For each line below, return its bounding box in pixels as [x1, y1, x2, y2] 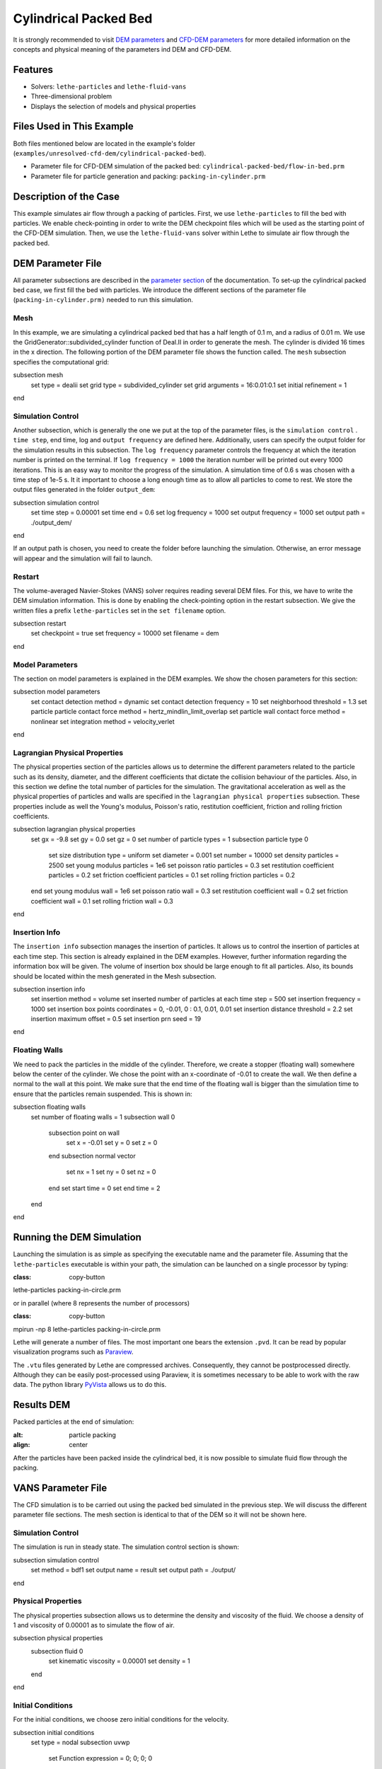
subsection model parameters [13, 687, 100, 696]
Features [13, 64, 53, 76]
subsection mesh [13, 371, 64, 379]
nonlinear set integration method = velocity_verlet [30, 717, 175, 725]
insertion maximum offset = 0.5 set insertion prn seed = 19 [30, 1015, 202, 1023]
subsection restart [13, 619, 66, 628]
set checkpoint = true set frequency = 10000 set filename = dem [30, 629, 219, 638]
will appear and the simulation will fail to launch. [13, 554, 153, 563]
